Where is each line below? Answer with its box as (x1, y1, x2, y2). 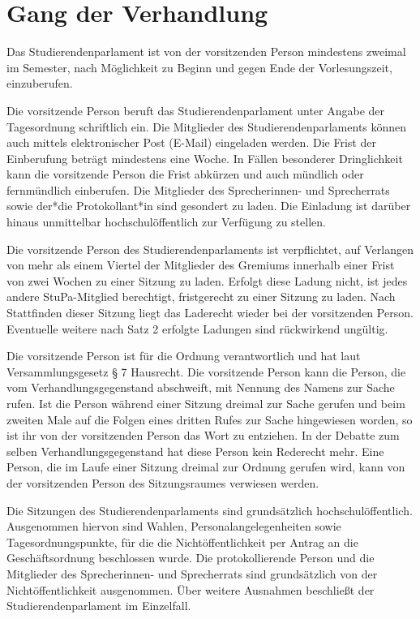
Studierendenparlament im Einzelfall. (6, 597, 191, 614)
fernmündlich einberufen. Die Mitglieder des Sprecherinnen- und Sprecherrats (6, 181, 390, 198)
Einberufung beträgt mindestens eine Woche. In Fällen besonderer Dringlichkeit (6, 149, 403, 166)
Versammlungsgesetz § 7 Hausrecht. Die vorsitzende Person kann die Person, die (6, 363, 406, 380)
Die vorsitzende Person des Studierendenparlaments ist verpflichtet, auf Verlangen (6, 240, 414, 257)
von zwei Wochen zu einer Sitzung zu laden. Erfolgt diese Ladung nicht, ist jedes (6, 272, 408, 289)
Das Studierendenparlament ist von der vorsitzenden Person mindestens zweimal (6, 43, 406, 60)
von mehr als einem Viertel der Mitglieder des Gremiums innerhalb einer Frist (6, 256, 395, 273)
